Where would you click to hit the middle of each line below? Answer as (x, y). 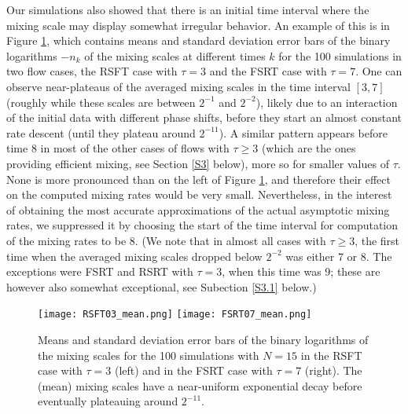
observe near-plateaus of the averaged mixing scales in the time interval (178, 86)
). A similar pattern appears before (303, 132)
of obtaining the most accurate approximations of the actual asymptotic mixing (198, 209)
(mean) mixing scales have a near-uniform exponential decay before (200, 385)
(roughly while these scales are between (101, 102)
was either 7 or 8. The (339, 256)
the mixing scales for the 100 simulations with (149, 355)
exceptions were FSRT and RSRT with (100, 271)
